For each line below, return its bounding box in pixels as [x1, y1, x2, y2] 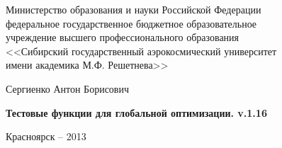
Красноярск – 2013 [6, 129, 86, 144]
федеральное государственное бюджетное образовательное [6, 16, 257, 30]
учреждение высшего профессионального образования [6, 30, 239, 45]
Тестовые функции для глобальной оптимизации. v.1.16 [6, 105, 267, 120]
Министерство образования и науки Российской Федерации [6, 2, 261, 16]
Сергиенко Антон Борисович [6, 81, 129, 96]
